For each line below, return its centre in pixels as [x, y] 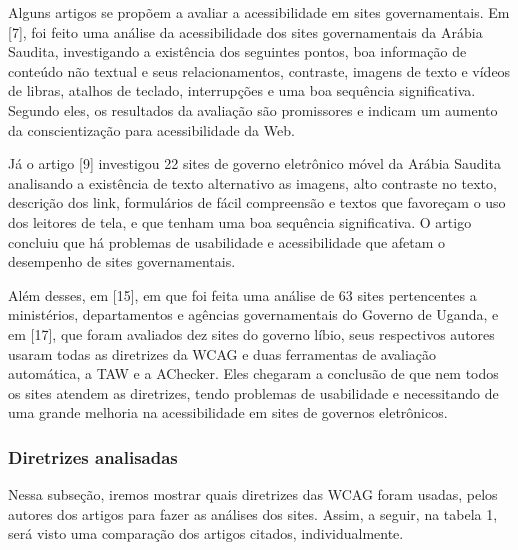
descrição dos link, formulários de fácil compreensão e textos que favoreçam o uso [257, 202]
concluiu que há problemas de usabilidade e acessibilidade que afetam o [227, 241]
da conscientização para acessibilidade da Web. [151, 129]
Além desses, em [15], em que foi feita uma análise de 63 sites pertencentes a [242, 294]
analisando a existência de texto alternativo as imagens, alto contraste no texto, [252, 182]
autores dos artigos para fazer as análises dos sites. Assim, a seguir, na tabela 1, [253, 513]
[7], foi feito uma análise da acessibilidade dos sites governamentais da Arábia [245, 31]
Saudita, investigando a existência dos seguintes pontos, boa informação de [237, 51]
